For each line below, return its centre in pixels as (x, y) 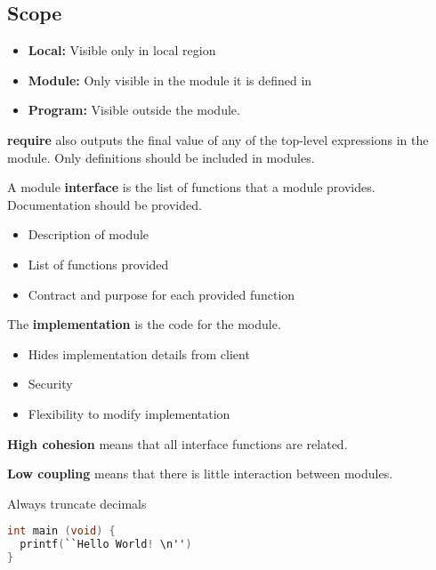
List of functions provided (98, 264)
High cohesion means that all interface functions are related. (178, 443)
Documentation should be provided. (105, 204)
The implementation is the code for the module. (144, 324)
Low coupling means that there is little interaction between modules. (200, 474)
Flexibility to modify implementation (129, 413)
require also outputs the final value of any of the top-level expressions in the (218, 139)
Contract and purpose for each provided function (161, 294)
